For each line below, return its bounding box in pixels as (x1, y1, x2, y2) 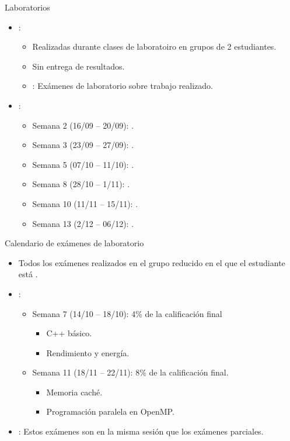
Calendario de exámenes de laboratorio (5, 237, 144, 249)
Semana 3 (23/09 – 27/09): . (32, 139, 134, 151)
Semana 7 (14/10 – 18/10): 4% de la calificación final (32, 307, 222, 319)
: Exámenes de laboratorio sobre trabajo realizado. (32, 80, 213, 92)
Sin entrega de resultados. (32, 60, 125, 72)
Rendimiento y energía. (46, 346, 130, 359)
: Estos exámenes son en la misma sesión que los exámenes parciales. (18, 425, 264, 437)
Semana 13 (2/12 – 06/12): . (32, 217, 134, 229)
